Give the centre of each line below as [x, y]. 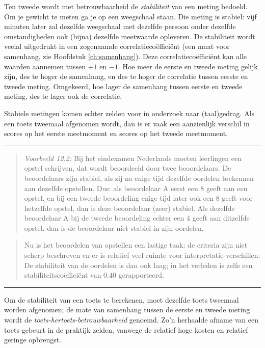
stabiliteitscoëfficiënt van [63, 275]
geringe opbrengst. [33, 340]
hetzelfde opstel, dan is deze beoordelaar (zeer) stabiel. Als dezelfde [129, 208]
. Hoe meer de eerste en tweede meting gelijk [188, 66]
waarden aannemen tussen [45, 66]
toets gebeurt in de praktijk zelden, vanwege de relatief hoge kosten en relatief [126, 329]
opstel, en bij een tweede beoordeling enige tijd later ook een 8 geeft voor [138, 198]
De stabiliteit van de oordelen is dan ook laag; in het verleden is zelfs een [138, 265]
